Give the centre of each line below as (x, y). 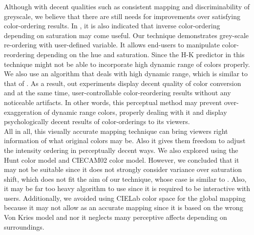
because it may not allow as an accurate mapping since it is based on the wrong (124, 207)
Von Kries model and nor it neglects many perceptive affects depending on (116, 217)
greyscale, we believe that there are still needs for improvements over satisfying (122, 16)
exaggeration (23, 112)
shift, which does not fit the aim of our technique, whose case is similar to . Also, (125, 179)
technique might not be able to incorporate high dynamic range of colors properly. (127, 64)
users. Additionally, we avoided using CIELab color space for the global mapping (125, 198)
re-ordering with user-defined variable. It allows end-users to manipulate (112, 45)
